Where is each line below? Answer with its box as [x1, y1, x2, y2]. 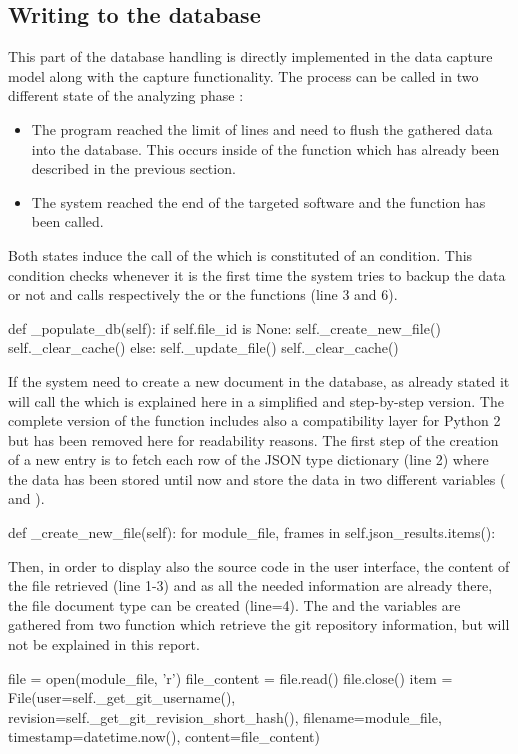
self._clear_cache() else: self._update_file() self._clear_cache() [8, 337, 399, 358]
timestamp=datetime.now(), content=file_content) [8, 726, 320, 747]
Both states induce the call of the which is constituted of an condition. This [8, 244, 473, 265]
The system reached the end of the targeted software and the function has [31, 191, 486, 212]
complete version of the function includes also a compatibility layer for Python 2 [8, 410, 501, 431]
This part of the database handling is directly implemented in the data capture [8, 46, 493, 67]
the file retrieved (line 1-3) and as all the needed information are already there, [8, 575, 493, 596]
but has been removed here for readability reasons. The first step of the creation [8, 429, 499, 450]
